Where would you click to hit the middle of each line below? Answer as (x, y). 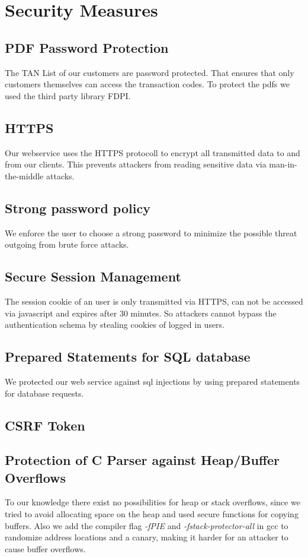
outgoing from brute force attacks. (67, 244)
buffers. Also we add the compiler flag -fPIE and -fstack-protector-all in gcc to (147, 525)
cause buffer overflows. (45, 548)
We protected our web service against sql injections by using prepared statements (153, 381)
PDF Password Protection (87, 47)
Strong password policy (78, 208)
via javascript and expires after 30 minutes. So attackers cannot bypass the (141, 313)
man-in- (283, 164)
